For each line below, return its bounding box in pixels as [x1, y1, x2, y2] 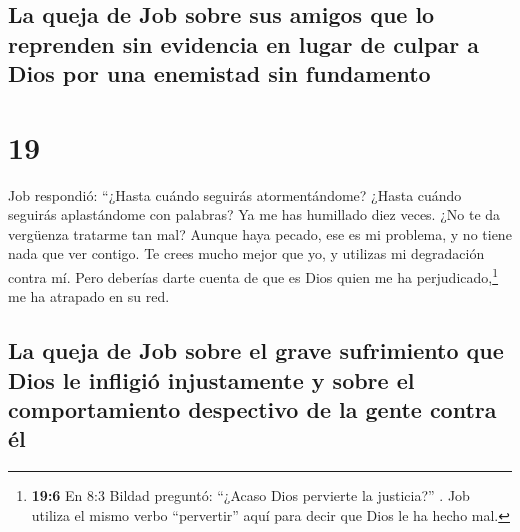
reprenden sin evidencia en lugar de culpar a [8, 28, 479, 59]
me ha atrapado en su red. [8, 286, 170, 307]
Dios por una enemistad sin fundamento [8, 58, 431, 89]
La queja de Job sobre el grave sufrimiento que [8, 335, 504, 366]
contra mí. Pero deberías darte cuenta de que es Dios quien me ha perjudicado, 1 [8, 264, 499, 287]
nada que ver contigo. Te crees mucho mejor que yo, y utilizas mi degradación [8, 243, 485, 264]
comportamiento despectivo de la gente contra [8, 394, 497, 425]
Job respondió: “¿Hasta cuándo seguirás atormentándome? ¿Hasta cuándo [8, 184, 462, 205]
